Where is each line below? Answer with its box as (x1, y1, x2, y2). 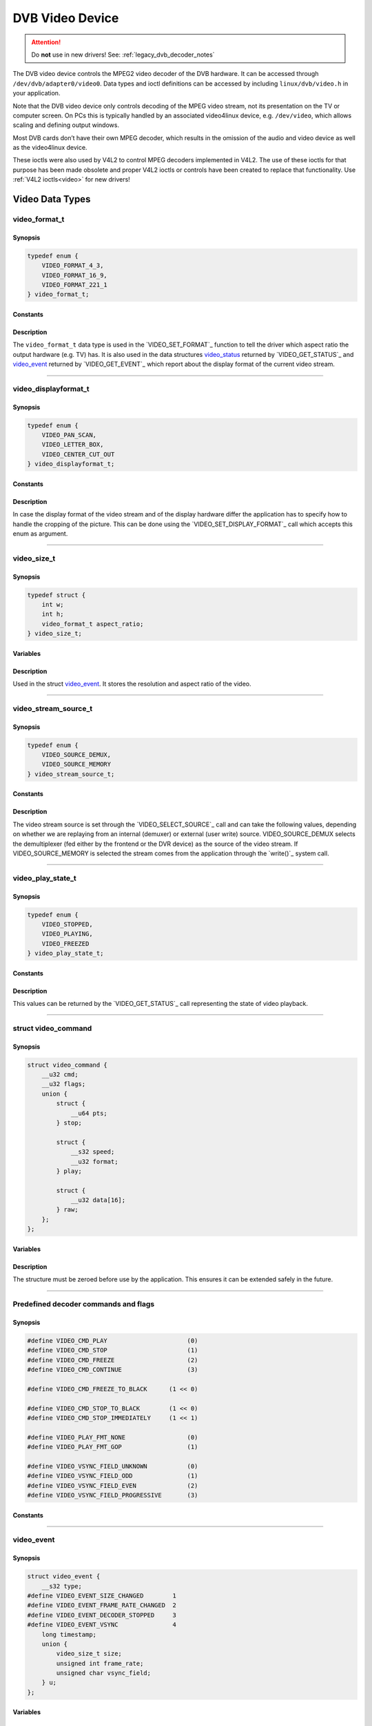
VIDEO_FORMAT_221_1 (41, 280, 108, 289)
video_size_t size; (56, 1650, 122, 1658)
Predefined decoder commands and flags (12, 1299, 155, 1308)
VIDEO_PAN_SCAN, (41, 431, 96, 439)
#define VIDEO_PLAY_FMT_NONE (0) (27, 1433, 198, 1441)
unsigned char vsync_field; (56, 1669, 152, 1677)
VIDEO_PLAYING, (41, 930, 93, 938)
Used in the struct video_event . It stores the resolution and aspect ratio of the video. (12, 680, 251, 688)
